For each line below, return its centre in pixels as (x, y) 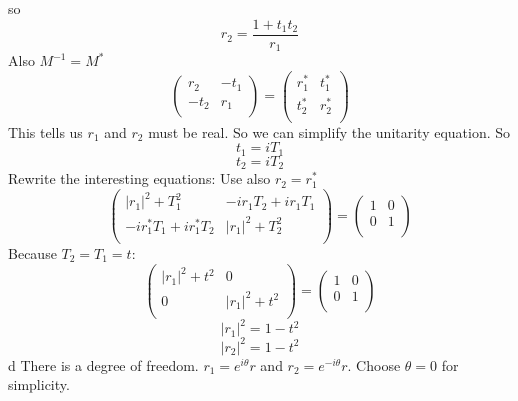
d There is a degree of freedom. (103, 364)
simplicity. (39, 384)
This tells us (45, 131)
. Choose (374, 364)
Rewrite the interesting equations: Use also (139, 178)
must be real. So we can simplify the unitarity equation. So (329, 131)
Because (32, 253)
